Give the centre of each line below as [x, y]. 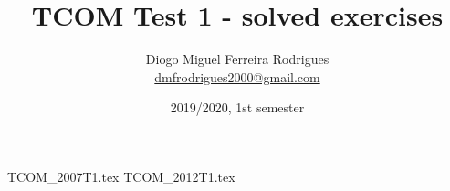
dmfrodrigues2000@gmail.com [237, 76]
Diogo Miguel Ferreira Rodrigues [237, 59]
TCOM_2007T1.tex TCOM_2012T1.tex [121, 176]
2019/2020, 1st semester [237, 107]
